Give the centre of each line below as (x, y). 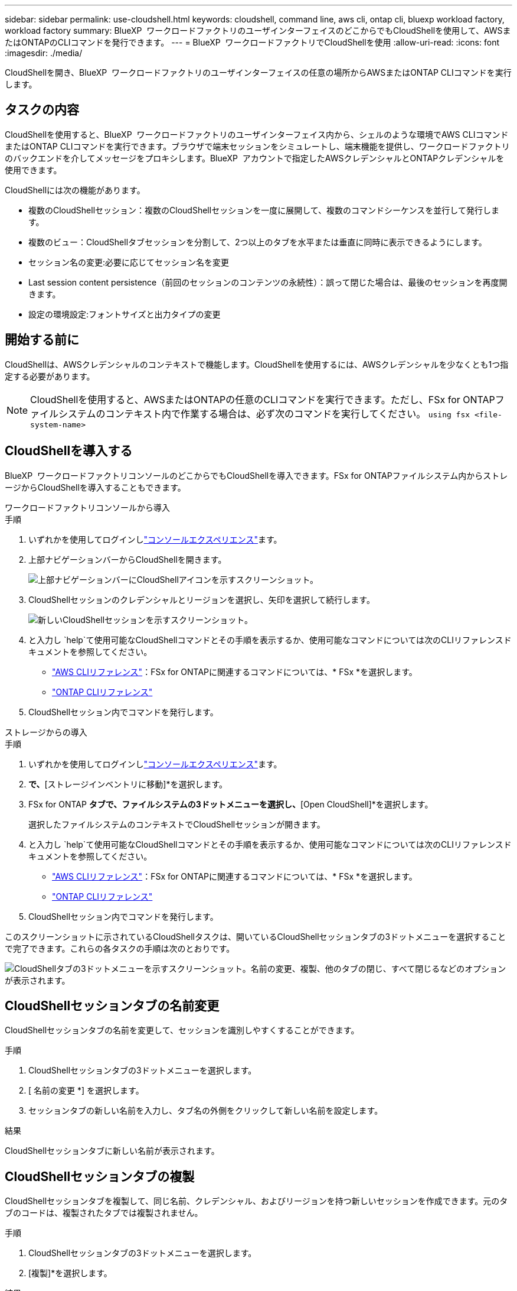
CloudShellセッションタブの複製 (100, 1176)
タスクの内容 (42, 110)
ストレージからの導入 (46, 732)
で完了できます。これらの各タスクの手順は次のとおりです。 (120, 948)
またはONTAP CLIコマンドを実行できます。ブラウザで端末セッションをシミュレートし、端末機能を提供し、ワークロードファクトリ (257, 146)
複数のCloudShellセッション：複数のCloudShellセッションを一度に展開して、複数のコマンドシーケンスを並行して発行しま (264, 210)
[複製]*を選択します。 (70, 1273)
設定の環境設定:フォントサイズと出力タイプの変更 (125, 314)
